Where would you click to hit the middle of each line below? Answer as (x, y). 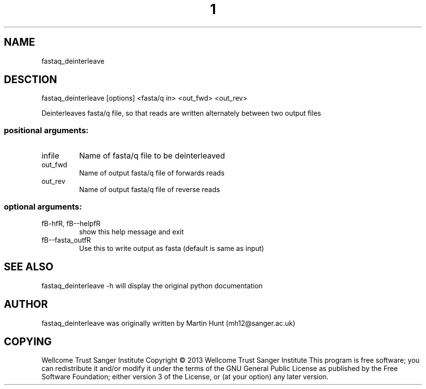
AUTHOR (26, 304)
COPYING (28, 342)
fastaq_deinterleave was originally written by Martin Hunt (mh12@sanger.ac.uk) (169, 323)
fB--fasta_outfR (66, 240)
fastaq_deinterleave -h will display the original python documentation (152, 285)
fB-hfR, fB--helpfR (71, 223)
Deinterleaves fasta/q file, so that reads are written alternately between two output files (181, 113)
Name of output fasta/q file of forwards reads (152, 173)
